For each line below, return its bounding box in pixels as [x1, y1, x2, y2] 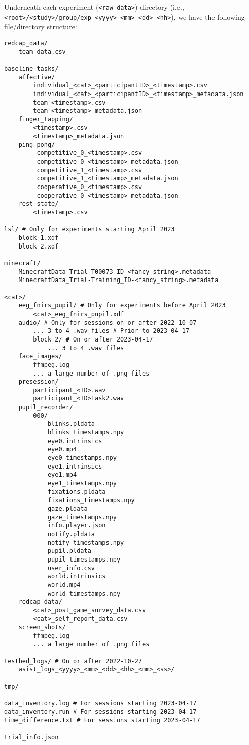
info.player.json [47, 522, 106, 530]
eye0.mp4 [47, 446, 77, 453]
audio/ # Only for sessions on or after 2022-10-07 [18, 319, 197, 326]
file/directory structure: [4, 21, 77, 32]
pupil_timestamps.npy [47, 555, 121, 563]
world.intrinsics [47, 573, 106, 580]
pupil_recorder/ [18, 403, 74, 411]
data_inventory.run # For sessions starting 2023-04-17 [4, 708, 197, 716]
